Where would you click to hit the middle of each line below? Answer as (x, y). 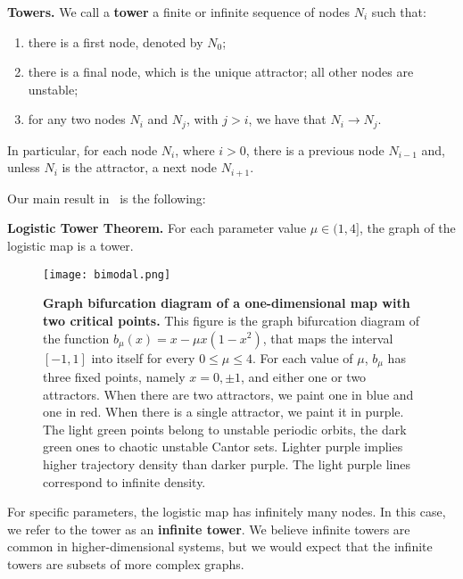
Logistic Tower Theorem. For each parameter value (157, 228)
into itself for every (143, 357)
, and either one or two (304, 376)
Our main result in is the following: (107, 198)
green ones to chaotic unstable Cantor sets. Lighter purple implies (223, 447)
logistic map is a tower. (70, 246)
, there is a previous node (315, 149)
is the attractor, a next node (140, 167)
